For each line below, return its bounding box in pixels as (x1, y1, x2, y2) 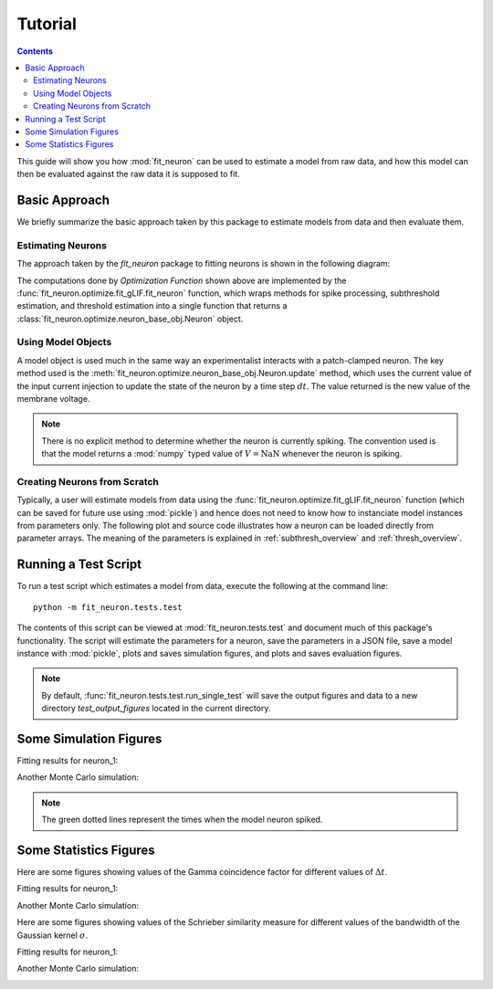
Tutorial (16, 14, 78, 34)
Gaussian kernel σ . (16, 930, 89, 941)
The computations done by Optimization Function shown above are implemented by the (16, 275, 347, 286)
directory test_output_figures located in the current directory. (41, 703, 271, 714)
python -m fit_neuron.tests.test (33, 602, 183, 612)
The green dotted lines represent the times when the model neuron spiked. (41, 814, 323, 826)
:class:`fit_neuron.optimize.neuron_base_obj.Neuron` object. (16, 313, 244, 324)
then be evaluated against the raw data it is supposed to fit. (16, 169, 241, 180)
